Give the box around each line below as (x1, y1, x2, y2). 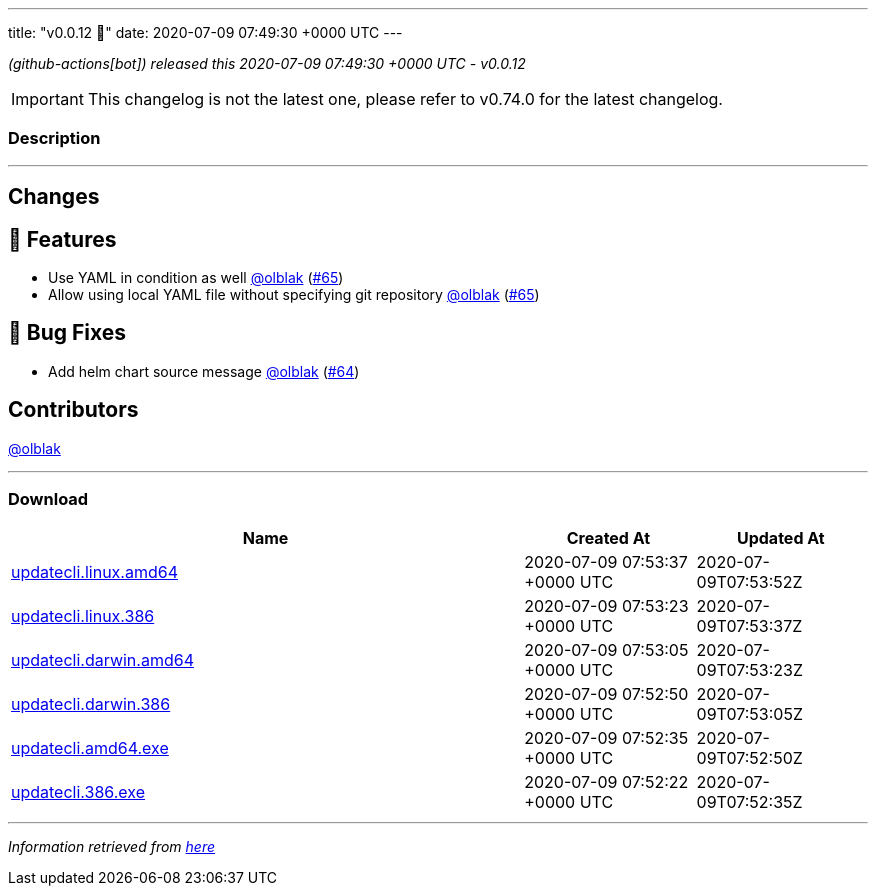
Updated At (736, 528, 825, 549)
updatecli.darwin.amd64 (11, 650, 194, 671)
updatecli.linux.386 (11, 606, 155, 627)
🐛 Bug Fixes (8, 320, 127, 346)
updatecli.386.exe (11, 782, 145, 803)
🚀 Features (8, 226, 117, 252)
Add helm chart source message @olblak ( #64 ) (48, 362, 360, 380)
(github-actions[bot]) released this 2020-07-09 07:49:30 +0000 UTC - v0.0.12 (8, 55, 526, 72)
